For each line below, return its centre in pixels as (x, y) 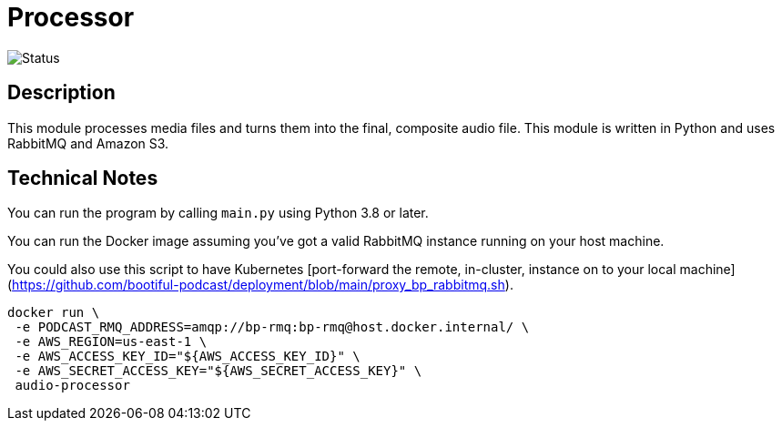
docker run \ (54, 313)
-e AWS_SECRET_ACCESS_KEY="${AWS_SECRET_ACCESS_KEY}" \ (218, 371)
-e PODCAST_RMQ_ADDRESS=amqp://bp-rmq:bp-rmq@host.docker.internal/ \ (272, 327)
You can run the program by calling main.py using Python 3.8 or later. (218, 213)
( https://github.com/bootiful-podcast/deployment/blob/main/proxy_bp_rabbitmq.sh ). (260, 285)
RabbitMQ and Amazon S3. (88, 143)
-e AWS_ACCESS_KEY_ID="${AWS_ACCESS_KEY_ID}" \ (188, 357)
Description (61, 93)
